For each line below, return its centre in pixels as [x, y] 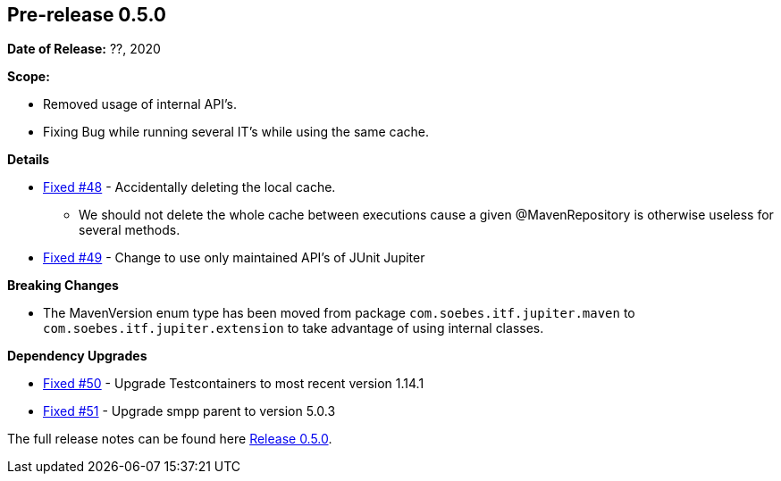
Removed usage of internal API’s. [140, 104]
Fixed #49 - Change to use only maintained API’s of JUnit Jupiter [234, 258]
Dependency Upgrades [77, 356]
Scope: [29, 77]
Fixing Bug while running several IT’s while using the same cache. [236, 132]
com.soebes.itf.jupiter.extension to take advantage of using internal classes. [294, 328]
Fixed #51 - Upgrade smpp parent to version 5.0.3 [189, 411]
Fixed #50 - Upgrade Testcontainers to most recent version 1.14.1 [234, 384]
